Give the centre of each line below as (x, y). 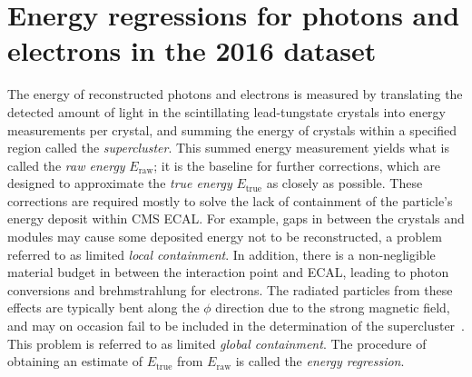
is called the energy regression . (320, 361)
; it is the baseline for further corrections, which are (297, 165)
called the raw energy (66, 165)
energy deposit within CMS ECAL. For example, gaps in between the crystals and (236, 218)
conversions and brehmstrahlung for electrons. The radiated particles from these (230, 289)
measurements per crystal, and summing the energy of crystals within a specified (232, 129)
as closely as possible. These (344, 183)
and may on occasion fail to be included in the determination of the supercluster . (236, 326)
